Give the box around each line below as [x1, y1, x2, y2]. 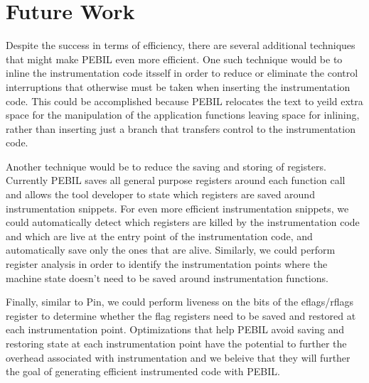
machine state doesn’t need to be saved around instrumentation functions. [6, 270, 328, 285]
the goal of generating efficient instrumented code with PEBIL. [6, 364, 280, 379]
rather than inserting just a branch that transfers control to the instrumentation [6, 121, 355, 136]
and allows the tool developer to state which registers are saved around [6, 187, 315, 202]
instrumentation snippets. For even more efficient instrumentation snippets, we [6, 200, 349, 215]
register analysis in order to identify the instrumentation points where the [6, 257, 328, 271]
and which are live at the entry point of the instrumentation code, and [6, 228, 313, 243]
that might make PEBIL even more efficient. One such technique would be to [6, 51, 343, 66]
